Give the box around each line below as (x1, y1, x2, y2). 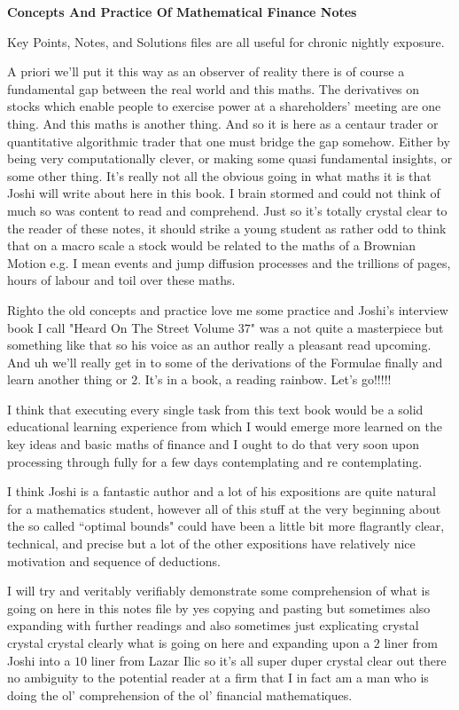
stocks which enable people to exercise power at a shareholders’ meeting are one (7, 97, 441, 115)
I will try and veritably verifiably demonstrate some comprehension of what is (7, 581, 430, 600)
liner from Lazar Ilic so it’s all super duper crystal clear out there (90, 651, 447, 669)
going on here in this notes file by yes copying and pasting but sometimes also (7, 598, 431, 617)
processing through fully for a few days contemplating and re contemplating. (7, 452, 423, 470)
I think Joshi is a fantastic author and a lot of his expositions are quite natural (7, 482, 436, 501)
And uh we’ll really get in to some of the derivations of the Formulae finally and (7, 352, 443, 371)
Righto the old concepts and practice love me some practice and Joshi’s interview (7, 300, 448, 319)
